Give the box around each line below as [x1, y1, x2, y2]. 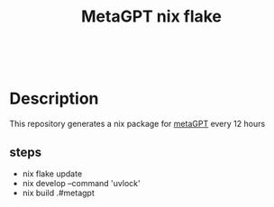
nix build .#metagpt [22, 187, 95, 198]
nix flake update [22, 168, 83, 179]
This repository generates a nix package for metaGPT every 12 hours [9, 119, 266, 130]
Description [9, 88, 99, 109]
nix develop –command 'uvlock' [22, 177, 142, 188]
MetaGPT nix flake [80, 6, 223, 27]
